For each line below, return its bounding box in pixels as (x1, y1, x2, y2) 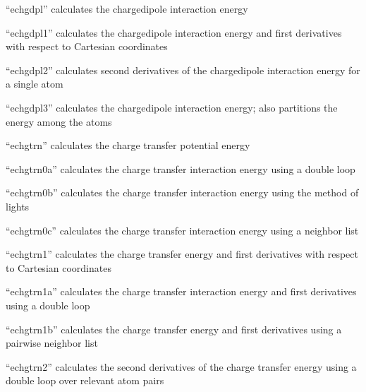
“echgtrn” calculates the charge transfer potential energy (6, 138, 250, 153)
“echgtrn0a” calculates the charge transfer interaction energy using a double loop (6, 161, 355, 176)
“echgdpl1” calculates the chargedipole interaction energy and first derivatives (6, 25, 342, 40)
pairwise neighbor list (6, 335, 98, 350)
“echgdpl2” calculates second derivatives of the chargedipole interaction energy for (6, 62, 360, 77)
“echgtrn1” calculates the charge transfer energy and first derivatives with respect (6, 247, 358, 261)
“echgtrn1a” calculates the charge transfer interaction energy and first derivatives (6, 284, 357, 299)
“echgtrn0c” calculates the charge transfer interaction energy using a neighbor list (6, 222, 359, 237)
